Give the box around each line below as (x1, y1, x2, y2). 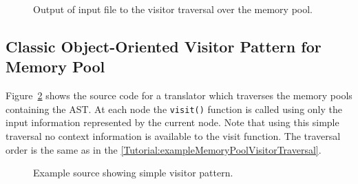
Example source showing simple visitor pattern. (33, 165, 233, 180)
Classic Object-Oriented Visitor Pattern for (6, 35, 322, 57)
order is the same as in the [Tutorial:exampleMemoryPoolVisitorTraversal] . (6, 142, 322, 156)
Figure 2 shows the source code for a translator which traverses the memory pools (6, 88, 352, 103)
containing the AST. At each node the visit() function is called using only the (6, 101, 342, 116)
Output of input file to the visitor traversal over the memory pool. (33, 2, 313, 16)
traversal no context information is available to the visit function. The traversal (6, 129, 341, 143)
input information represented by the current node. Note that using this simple (6, 115, 339, 130)
